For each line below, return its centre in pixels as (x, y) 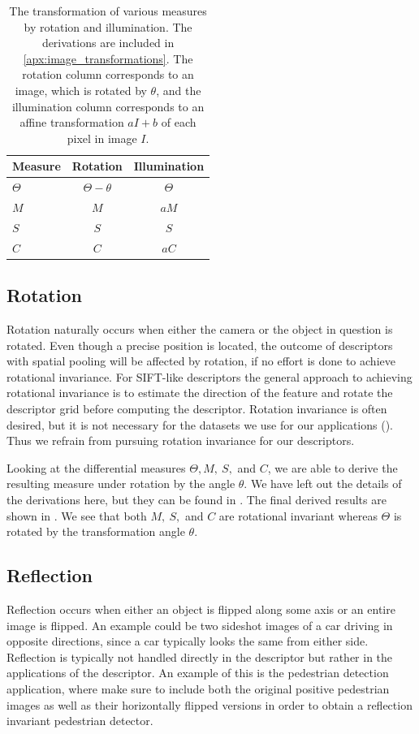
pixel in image (102, 138)
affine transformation (72, 122)
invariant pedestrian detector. (80, 721)
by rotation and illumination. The (108, 26)
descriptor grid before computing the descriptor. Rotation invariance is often (197, 408)
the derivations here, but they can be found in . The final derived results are (197, 499)
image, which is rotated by (81, 90)
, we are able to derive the (333, 467)
